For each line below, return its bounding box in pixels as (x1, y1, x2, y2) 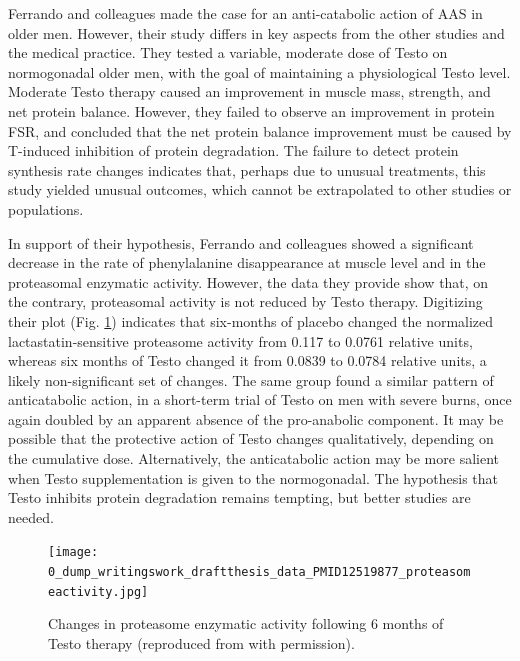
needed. (8, 506, 54, 527)
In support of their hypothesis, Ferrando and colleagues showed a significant (8, 232, 474, 253)
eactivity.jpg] (48, 584, 149, 599)
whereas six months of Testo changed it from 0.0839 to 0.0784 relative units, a (8, 350, 487, 371)
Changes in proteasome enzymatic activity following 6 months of (48, 613, 444, 634)
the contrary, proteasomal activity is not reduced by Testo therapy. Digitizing (8, 291, 483, 312)
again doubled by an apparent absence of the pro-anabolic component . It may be (8, 408, 504, 429)
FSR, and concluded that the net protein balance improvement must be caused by (8, 120, 512, 141)
